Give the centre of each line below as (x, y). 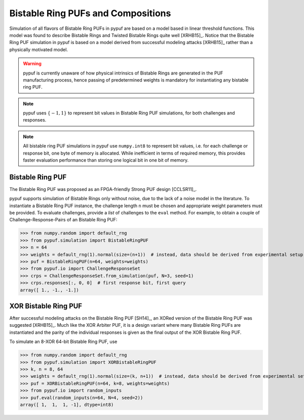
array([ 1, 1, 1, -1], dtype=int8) (67, 405)
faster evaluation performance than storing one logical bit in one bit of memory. (106, 160)
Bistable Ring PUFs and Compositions (90, 13)
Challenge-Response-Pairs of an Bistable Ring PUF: (63, 220)
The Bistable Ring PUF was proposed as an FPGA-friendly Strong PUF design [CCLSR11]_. (103, 189)
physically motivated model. (39, 49)
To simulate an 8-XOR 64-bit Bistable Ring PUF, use (63, 341)
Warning (32, 64)
